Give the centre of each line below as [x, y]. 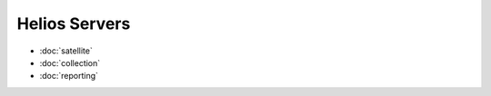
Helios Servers [74, 24]
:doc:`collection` [70, 62]
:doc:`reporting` [69, 76]
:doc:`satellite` [66, 51]
